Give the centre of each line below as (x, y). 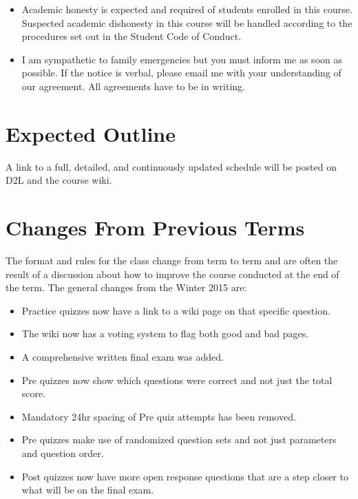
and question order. (63, 453)
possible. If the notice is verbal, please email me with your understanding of (181, 73)
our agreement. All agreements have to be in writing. (133, 86)
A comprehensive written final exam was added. (123, 356)
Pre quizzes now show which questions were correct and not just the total (177, 380)
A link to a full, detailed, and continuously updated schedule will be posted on (171, 166)
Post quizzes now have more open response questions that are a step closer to (185, 476)
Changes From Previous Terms (155, 227)
